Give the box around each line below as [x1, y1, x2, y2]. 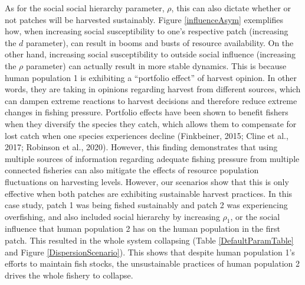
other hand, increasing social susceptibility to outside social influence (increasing [5, 48, 296, 60]
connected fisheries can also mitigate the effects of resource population [5, 164, 259, 176]
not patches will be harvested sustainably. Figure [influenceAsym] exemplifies [5, 13, 284, 25]
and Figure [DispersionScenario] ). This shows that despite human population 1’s [5, 245, 295, 258]
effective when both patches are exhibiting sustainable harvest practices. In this [5, 187, 293, 199]
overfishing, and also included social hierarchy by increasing [5, 210, 220, 222]
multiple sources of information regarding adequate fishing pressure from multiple [5, 152, 300, 164]
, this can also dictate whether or [171, 2, 291, 14]
